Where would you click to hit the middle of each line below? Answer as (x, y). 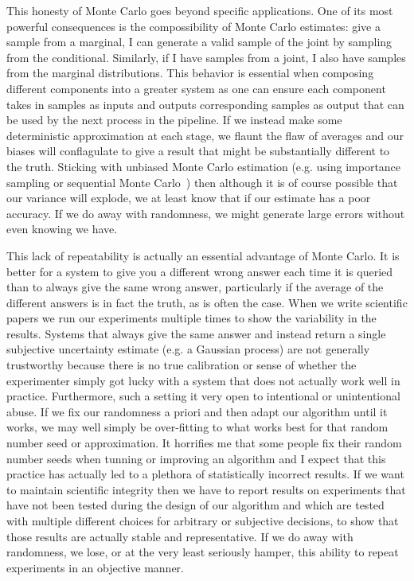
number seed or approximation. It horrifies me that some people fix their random (204, 443)
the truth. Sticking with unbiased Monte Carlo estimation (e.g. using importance (204, 166)
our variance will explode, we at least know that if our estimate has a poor (189, 198)
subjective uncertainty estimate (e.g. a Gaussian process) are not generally (188, 349)
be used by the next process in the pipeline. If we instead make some (174, 120)
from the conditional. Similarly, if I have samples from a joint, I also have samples (206, 57)
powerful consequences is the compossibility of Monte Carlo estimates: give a (193, 26)
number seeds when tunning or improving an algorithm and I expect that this (196, 458)
